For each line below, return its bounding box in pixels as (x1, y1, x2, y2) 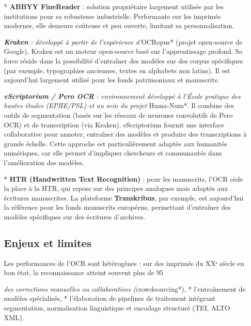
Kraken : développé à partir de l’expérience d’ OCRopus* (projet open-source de (4, 36, 243, 47)
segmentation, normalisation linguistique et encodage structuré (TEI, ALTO (4, 303, 230, 313)
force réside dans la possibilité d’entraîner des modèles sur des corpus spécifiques (4, 55, 243, 65)
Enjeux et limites (4, 235, 92, 250)
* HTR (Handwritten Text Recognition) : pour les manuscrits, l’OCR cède (4, 173, 243, 184)
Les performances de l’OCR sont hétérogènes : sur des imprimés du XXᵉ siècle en (4, 258, 244, 268)
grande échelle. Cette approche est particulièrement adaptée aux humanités (4, 138, 227, 148)
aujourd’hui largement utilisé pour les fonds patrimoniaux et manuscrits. (4, 75, 220, 85)
